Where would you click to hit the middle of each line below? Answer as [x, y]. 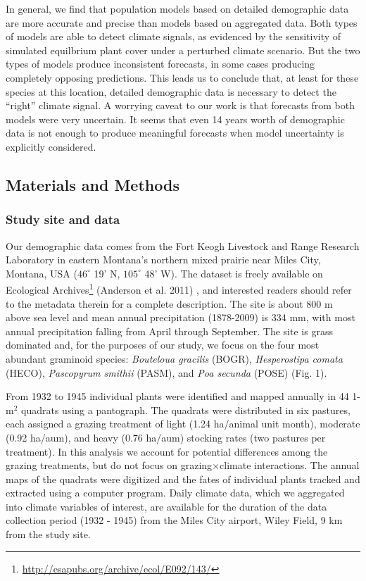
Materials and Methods [93, 184]
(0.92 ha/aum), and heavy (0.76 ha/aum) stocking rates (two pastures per [166, 437]
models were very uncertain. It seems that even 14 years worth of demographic [175, 119]
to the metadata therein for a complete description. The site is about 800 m [169, 303]
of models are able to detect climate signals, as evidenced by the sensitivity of [173, 36]
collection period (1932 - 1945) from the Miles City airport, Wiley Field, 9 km [174, 520]
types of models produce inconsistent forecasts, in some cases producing [160, 64]
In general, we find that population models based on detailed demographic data [177, 8]
